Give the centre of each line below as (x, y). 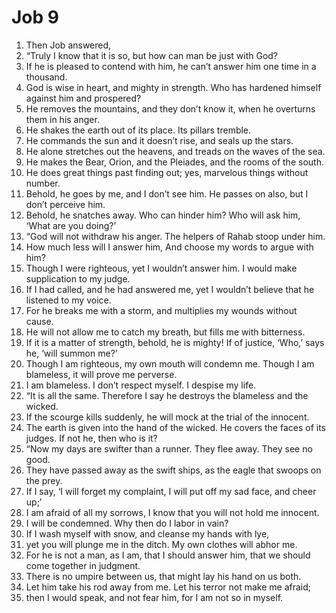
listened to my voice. (68, 300)
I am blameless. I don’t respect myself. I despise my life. (141, 385)
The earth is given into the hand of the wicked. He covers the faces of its (176, 427)
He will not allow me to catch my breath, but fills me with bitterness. (165, 332)
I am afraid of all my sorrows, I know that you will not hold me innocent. (172, 512)
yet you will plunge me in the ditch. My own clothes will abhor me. (161, 544)
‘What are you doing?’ (71, 225)
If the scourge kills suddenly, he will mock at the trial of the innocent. (167, 417)
